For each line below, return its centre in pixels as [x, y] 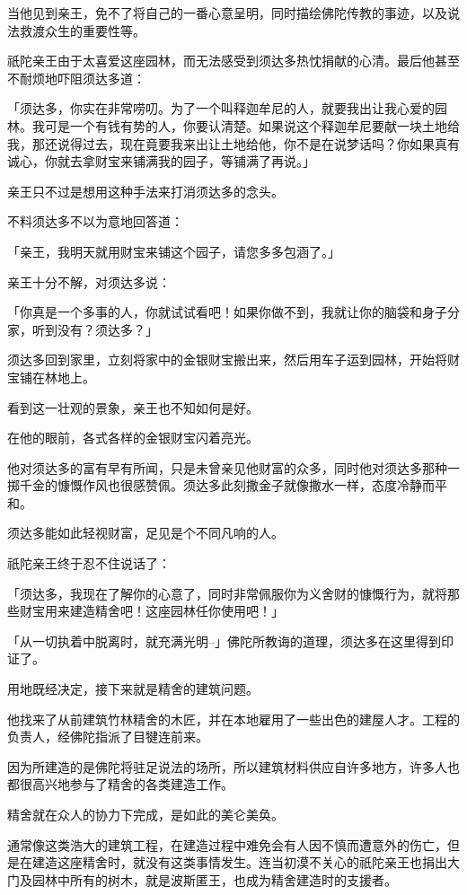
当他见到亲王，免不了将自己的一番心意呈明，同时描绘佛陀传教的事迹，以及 [227, 13]
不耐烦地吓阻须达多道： [76, 78]
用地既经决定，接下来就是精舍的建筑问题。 [133, 689]
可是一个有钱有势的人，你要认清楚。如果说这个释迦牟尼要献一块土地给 [252, 125]
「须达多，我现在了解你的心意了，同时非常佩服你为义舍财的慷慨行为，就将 [227, 593]
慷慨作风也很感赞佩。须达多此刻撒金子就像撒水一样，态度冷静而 [246, 485]
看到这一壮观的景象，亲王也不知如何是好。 [133, 407]
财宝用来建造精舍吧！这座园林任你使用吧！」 [151, 611]
